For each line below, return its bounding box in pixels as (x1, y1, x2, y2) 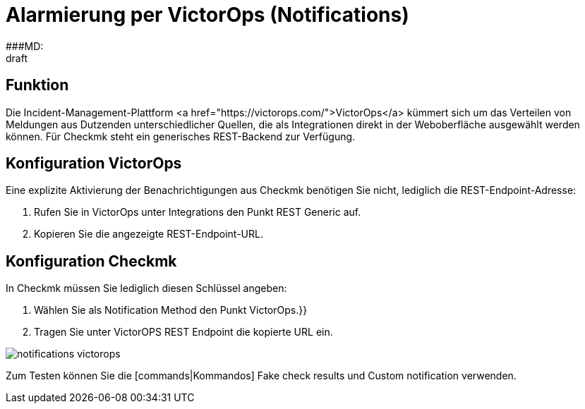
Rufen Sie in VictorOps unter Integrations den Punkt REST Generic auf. (34, 206, 361, 219)
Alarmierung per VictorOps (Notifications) (6, 3, 409, 27)
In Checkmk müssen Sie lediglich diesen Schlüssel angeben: (6, 282, 287, 295)
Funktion (6, 76, 69, 94)
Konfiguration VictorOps (6, 154, 182, 173)
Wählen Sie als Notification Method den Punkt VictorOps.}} (34, 304, 308, 317)
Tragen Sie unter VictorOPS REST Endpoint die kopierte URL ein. (34, 326, 333, 338)
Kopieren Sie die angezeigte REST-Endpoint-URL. (34, 228, 263, 240)
